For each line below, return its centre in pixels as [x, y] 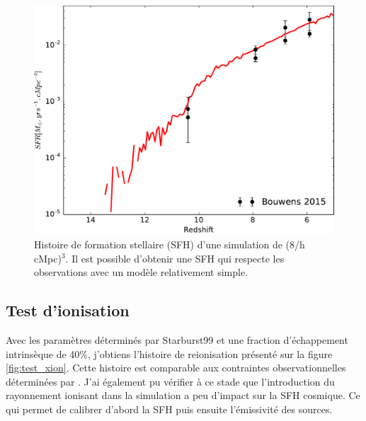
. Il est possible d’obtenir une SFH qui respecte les [175, 258]
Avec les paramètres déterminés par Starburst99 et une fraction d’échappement [177, 339]
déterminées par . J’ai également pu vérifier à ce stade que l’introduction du [170, 381]
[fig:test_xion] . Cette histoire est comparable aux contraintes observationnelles [176, 368]
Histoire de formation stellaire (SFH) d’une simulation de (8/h [170, 244]
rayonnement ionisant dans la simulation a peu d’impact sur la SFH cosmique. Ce [183, 395]
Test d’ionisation [68, 310]
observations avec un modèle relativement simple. [141, 272]
